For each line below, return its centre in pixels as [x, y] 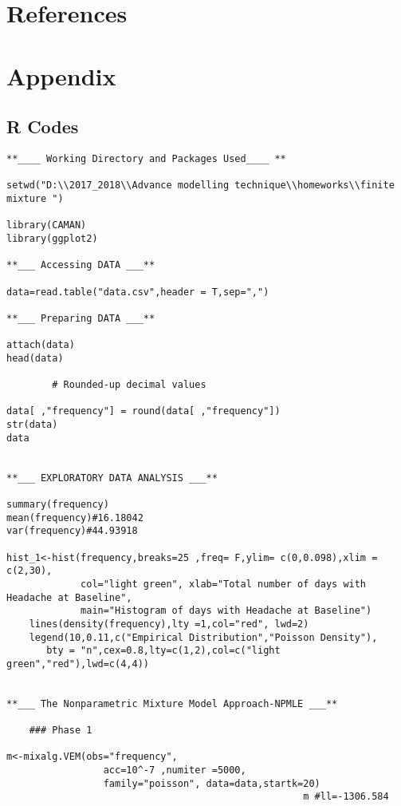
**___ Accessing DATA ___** [81, 265]
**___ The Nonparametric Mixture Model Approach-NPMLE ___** [172, 703]
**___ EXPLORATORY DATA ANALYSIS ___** [112, 478]
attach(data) [41, 345]
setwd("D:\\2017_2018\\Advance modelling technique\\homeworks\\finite [200, 186]
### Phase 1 [61, 731]
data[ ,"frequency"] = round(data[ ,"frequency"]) [143, 411]
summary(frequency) [58, 505]
